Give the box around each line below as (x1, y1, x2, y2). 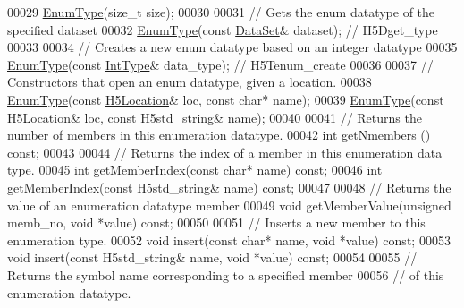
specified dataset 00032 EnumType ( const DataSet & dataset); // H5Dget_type (7, 20, 438, 38)
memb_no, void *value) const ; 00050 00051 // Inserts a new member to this (7, 213, 426, 232)
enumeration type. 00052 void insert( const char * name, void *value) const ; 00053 (7, 230, 451, 249)
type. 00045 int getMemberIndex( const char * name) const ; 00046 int (7, 160, 383, 179)
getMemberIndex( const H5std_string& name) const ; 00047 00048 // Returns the (7, 177, 451, 196)
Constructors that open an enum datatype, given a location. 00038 (7, 73, 372, 91)
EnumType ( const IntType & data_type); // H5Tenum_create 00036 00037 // (7, 55, 434, 73)
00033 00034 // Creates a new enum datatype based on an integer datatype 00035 (7, 38, 458, 56)
